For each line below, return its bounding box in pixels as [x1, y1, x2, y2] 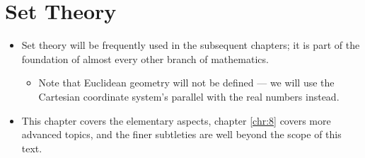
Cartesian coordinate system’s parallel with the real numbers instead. [38, 89, 340, 103]
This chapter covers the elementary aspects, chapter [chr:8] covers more [21, 113, 331, 128]
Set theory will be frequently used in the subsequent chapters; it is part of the [21, 38, 360, 52]
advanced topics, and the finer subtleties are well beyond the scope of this [21, 127, 342, 142]
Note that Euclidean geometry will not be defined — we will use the [38, 75, 335, 90]
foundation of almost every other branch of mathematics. [21, 51, 269, 66]
